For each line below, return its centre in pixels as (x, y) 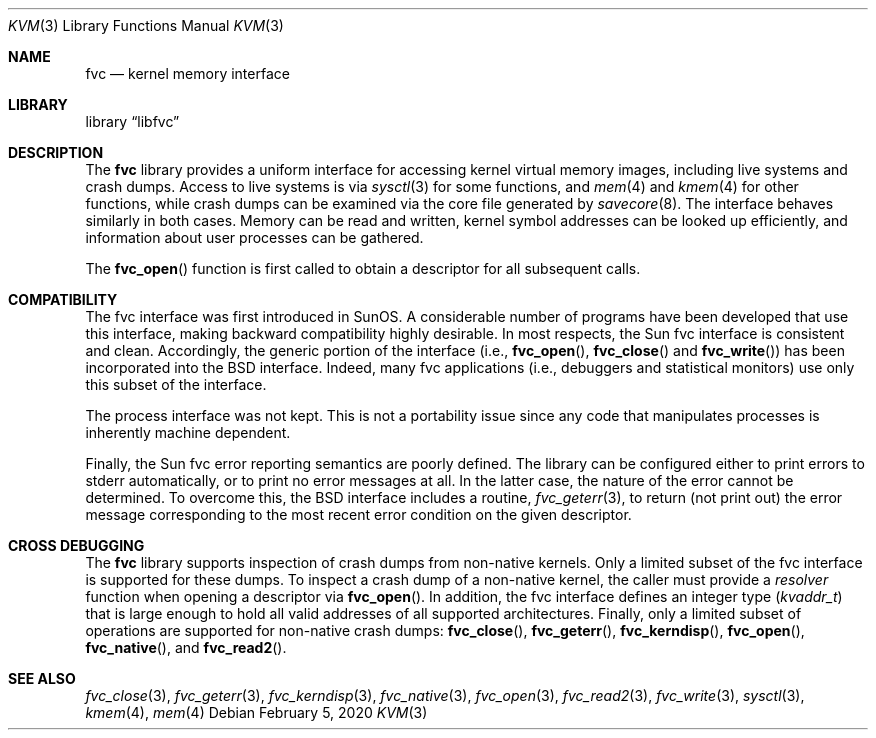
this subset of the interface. (176, 384)
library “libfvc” (132, 121)
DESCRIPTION (56, 152)
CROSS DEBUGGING (76, 545)
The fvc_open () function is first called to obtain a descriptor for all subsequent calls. (363, 268)
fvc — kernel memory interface (187, 73)
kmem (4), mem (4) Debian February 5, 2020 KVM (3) (256, 712)
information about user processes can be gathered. (254, 237)
